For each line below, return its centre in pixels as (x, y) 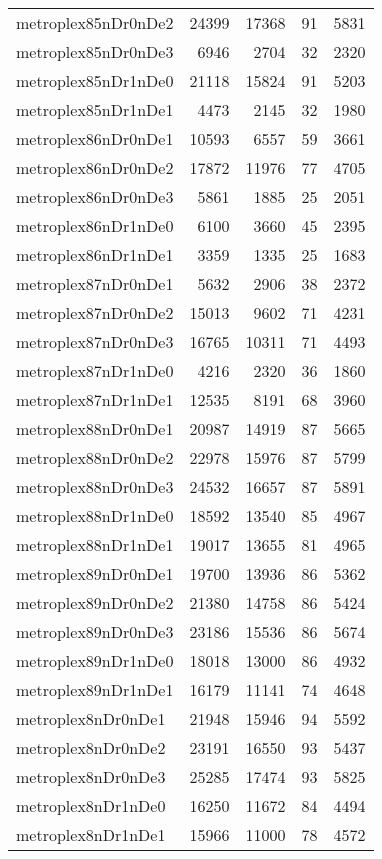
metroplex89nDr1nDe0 (95, 660)
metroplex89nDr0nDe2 (95, 602)
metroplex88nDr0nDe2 (95, 457)
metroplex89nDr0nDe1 (95, 573)
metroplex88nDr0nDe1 (95, 428)
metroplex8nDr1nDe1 (91, 834)
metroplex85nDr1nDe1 (95, 109)
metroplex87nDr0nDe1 (95, 283)
